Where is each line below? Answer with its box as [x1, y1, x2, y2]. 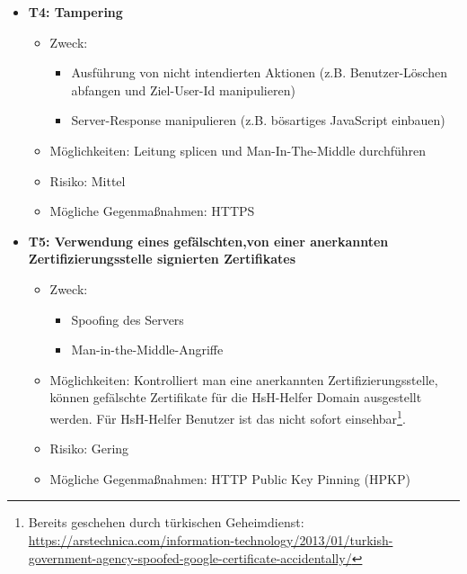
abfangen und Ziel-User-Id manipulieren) [71, 80, 295, 99]
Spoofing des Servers [71, 309, 184, 328]
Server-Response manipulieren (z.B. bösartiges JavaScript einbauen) [71, 111, 445, 130]
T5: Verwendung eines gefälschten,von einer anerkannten [28, 231, 389, 250]
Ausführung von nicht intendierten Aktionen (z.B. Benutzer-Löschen [71, 63, 447, 82]
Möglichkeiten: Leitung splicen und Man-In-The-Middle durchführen [49, 140, 427, 159]
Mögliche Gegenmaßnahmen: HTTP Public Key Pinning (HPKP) [49, 469, 410, 488]
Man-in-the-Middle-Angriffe [71, 340, 224, 359]
